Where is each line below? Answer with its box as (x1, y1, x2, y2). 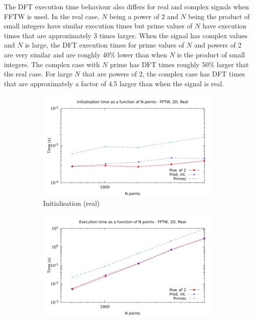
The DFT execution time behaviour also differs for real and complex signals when (4, 1, 249, 11)
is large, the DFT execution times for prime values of (25, 40, 185, 50)
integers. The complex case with (4, 59, 100, 69)
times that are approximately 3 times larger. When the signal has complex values (4, 30, 248, 40)
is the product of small (177, 49, 245, 59)
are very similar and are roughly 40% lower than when (4, 49, 167, 59)
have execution (202, 21, 247, 31)
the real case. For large (4, 69, 72, 79)
